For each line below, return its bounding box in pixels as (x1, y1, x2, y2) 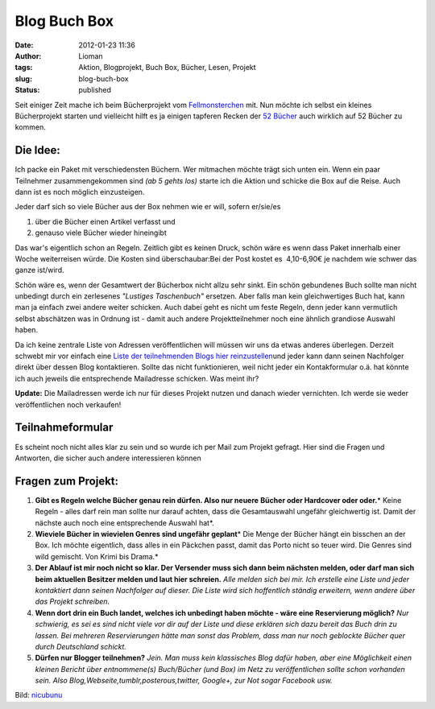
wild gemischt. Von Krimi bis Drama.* (35, 551, 159, 561)
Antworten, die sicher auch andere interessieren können (14, 453, 201, 463)
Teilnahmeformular (14, 421, 114, 435)
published (78, 85, 112, 95)
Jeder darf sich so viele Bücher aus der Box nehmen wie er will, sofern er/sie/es (14, 202, 281, 212)
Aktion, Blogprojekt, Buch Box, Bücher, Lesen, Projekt (78, 63, 257, 72)
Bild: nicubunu (14, 690, 63, 700)
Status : (14, 85, 40, 95)
